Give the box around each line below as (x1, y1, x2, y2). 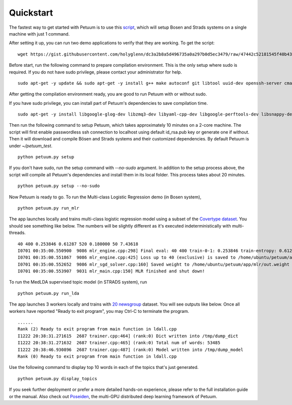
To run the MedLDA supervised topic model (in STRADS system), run (9, 279, 147, 285)
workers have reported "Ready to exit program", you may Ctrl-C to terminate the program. (9, 308, 189, 314)
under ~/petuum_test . (9, 143, 53, 149)
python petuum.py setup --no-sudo (18, 183, 100, 189)
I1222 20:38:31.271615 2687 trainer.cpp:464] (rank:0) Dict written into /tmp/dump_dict (18, 333, 238, 339)
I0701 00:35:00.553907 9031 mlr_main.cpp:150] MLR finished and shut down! (18, 269, 205, 274)
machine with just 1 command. (9, 31, 70, 37)
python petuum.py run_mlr (18, 205, 80, 211)
